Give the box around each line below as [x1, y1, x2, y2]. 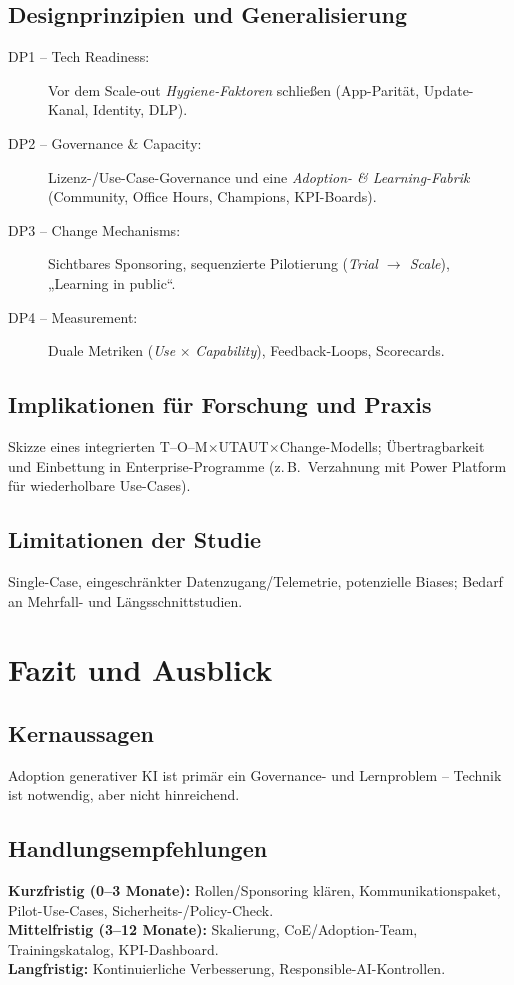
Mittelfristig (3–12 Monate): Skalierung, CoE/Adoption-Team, [8, 919, 418, 940]
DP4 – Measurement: [8, 306, 138, 327]
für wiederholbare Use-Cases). [8, 475, 191, 496]
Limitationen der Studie [8, 524, 262, 555]
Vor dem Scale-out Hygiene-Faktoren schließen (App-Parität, [48, 79, 420, 100]
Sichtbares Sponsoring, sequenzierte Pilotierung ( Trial [48, 253, 378, 274]
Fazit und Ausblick [8, 649, 273, 690]
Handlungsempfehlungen [8, 833, 268, 864]
